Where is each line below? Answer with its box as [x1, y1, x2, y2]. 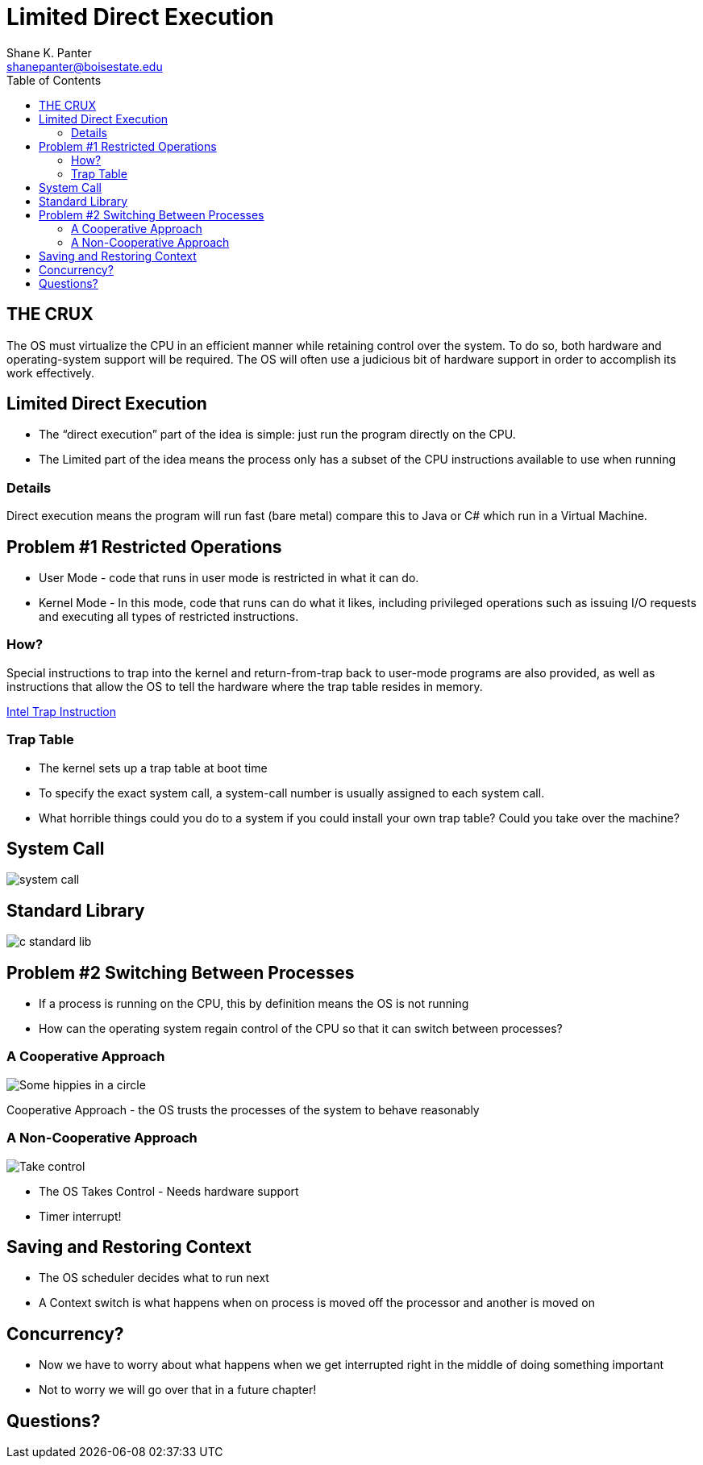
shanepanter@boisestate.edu [6, 59, 163, 73]
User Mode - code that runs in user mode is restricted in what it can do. [39, 571, 419, 585]
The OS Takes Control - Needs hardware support [39, 1184, 299, 1198]
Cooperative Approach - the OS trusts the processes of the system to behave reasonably [6, 1102, 480, 1117]
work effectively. [6, 365, 94, 380]
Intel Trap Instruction [6, 704, 117, 718]
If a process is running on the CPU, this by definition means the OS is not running [39, 997, 469, 1011]
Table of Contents [6, 73, 102, 87]
